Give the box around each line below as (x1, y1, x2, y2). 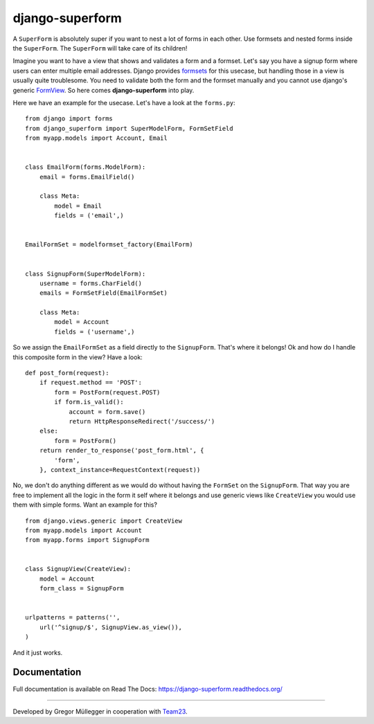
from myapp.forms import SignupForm (25, 536, 150, 544)
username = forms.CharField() (39, 279, 142, 287)
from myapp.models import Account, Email (25, 134, 168, 142)
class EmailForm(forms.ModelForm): (25, 163, 146, 171)
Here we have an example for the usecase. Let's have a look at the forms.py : (12, 98, 235, 107)
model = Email (54, 201, 103, 210)
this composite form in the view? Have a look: (12, 353, 143, 361)
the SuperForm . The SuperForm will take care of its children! (12, 44, 188, 52)
